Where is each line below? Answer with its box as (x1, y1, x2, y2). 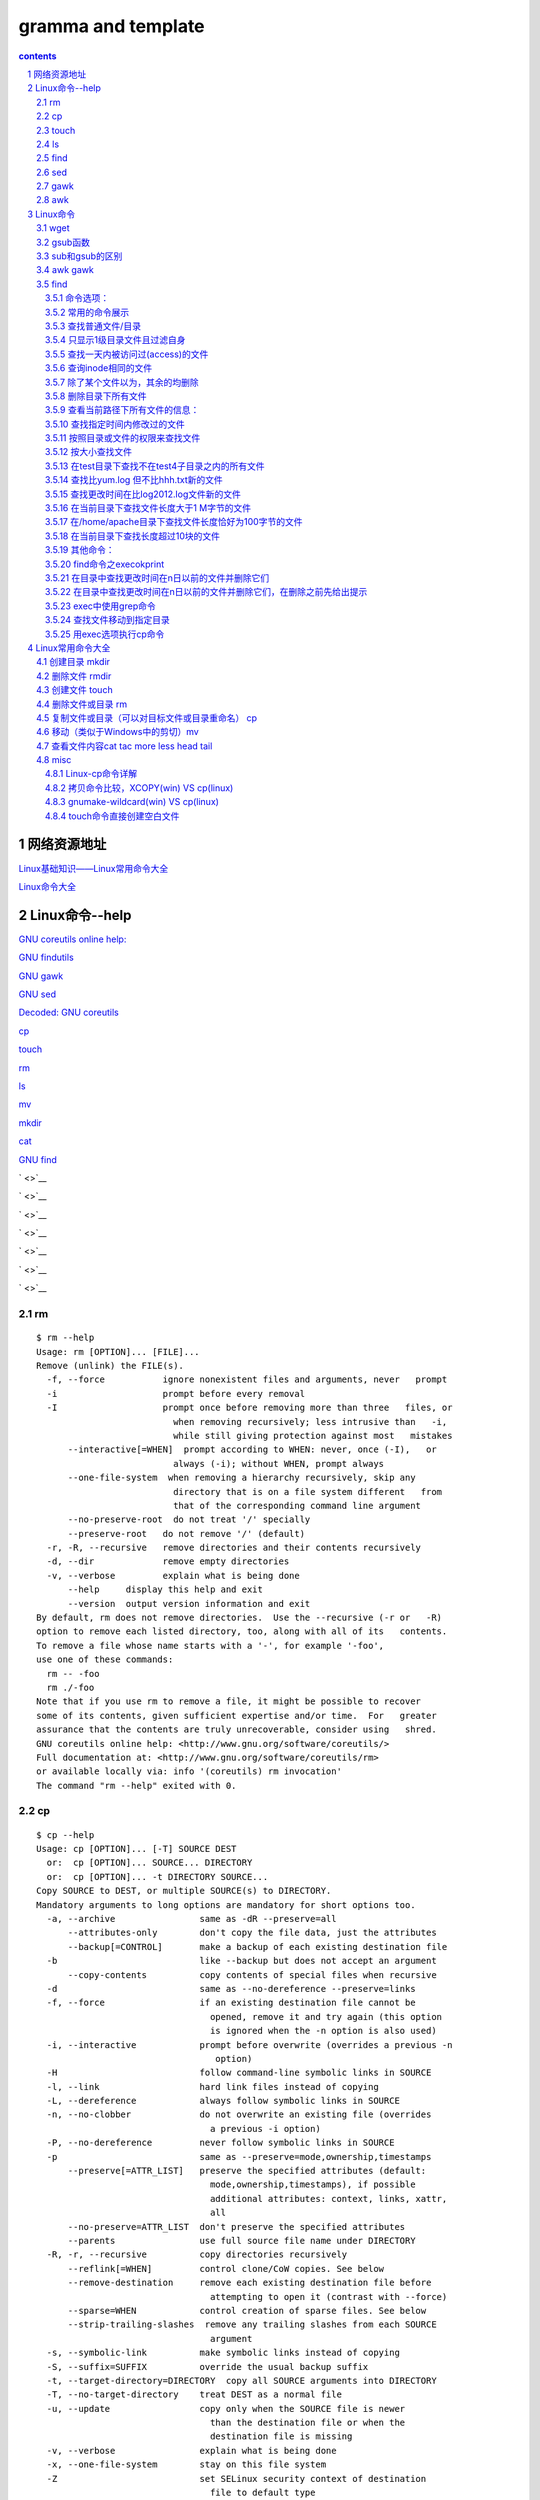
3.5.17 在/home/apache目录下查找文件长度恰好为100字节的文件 (45, 516, 303, 528)
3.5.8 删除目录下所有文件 (45, 390, 147, 402)
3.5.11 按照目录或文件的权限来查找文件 (45, 432, 201, 444)
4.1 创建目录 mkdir (36, 656, 110, 668)
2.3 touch (36, 124, 76, 136)
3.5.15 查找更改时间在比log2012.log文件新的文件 (45, 488, 242, 500)
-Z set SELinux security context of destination (46, 2473, 427, 2484)
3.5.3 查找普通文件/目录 (45, 320, 142, 332)
